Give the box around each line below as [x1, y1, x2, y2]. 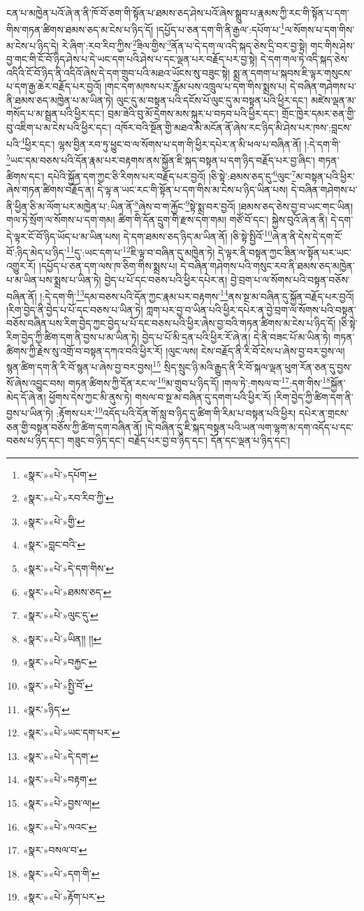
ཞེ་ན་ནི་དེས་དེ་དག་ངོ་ [272, 228, 343, 243]
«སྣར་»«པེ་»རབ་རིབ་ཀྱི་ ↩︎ [22, 490, 114, 505]
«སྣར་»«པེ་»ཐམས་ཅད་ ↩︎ [22, 584, 112, 599]
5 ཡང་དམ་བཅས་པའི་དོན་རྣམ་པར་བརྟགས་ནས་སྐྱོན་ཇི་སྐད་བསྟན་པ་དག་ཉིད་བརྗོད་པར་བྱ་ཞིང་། [6, 150, 315, 167]
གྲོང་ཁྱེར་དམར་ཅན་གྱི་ [282, 106, 356, 121]
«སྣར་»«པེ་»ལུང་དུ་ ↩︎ [22, 608, 99, 622]
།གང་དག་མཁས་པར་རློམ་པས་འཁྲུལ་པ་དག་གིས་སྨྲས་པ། [104, 79, 287, 94]
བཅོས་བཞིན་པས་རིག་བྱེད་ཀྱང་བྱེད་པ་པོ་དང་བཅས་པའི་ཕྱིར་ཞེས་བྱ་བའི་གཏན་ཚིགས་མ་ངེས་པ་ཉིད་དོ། [6, 316, 336, 330]
